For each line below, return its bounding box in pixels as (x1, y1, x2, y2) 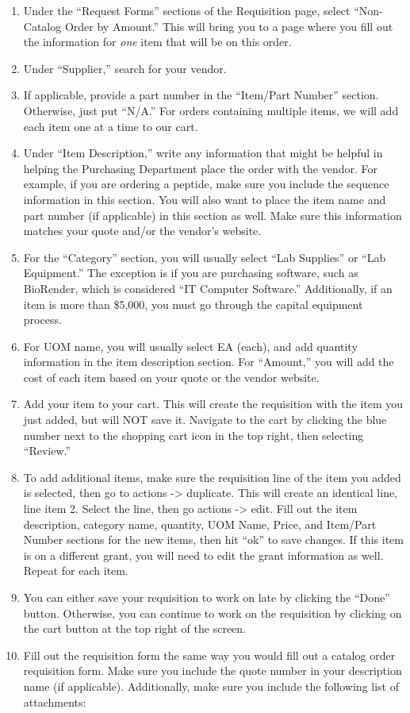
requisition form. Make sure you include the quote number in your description (23, 662, 402, 679)
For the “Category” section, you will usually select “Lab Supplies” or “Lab (23, 249, 386, 265)
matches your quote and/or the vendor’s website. (23, 222, 262, 239)
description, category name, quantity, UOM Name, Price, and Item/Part (23, 515, 377, 532)
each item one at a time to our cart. (23, 118, 198, 134)
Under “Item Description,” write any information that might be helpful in (23, 145, 383, 161)
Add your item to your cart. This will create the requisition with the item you (23, 395, 404, 412)
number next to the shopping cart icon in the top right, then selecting (23, 426, 364, 443)
